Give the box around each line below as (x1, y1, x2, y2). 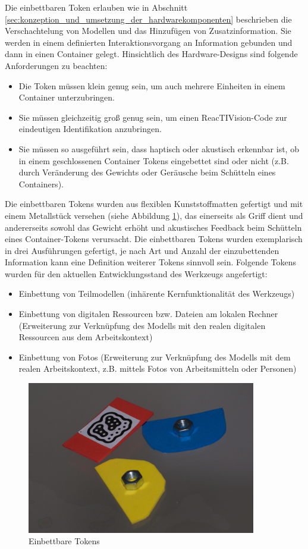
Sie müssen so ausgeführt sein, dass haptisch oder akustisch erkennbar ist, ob (18, 142, 299, 155)
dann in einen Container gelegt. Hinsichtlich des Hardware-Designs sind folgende (5, 48, 298, 60)
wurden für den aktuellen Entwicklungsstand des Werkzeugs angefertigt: (5, 267, 268, 280)
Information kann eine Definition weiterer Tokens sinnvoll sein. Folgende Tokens (5, 256, 297, 268)
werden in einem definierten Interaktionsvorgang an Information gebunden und (5, 36, 293, 48)
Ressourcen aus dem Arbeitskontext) (18, 331, 153, 343)
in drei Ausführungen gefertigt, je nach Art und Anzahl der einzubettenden (5, 244, 279, 256)
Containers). (18, 177, 64, 190)
